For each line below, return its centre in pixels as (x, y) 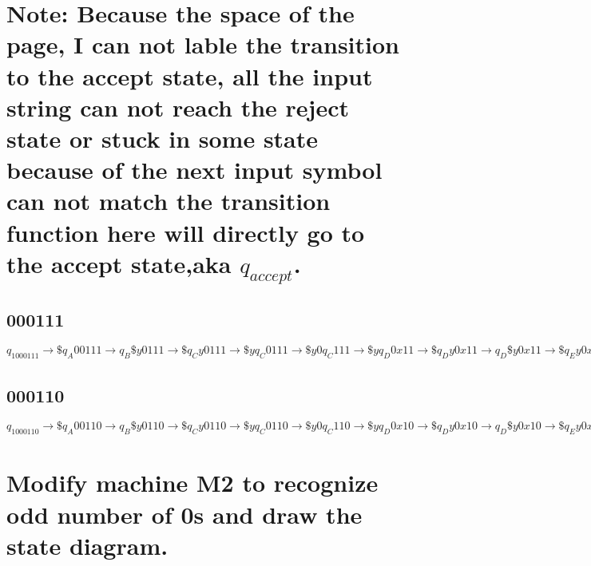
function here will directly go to (186, 232)
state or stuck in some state (163, 138)
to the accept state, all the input (190, 75)
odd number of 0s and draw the (184, 514)
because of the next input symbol (194, 170)
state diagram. (87, 545)
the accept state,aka (119, 263)
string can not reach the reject (178, 107)
